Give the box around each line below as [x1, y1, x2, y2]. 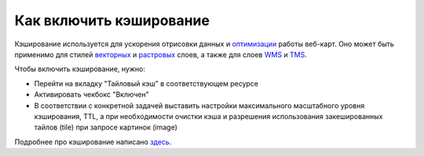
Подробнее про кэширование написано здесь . [14, 137, 172, 147]
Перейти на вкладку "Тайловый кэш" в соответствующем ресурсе [34, 78, 259, 88]
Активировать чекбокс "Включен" [34, 90, 149, 100]
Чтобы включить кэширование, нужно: [14, 64, 145, 74]
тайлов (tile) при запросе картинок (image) [34, 122, 178, 132]
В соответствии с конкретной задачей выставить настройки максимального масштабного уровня [34, 100, 365, 110]
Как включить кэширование [14, 12, 210, 29]
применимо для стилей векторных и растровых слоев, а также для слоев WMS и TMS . [14, 49, 308, 59]
